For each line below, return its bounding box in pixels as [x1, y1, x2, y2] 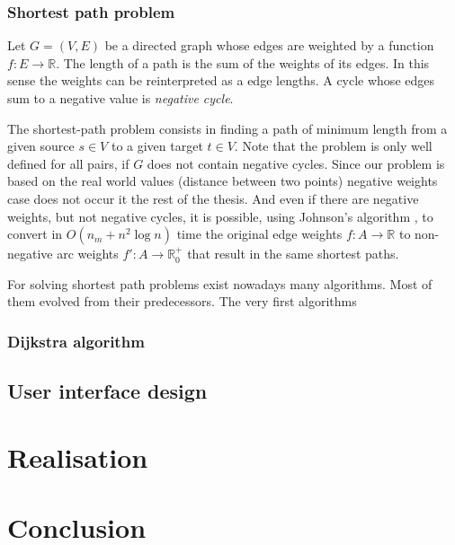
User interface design [7, 377, 208, 405]
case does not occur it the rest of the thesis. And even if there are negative [7, 189, 419, 207]
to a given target [111, 136, 203, 155]
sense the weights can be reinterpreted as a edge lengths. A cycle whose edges [7, 71, 434, 90]
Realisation [7, 438, 148, 475]
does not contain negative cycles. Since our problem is [147, 154, 445, 172]
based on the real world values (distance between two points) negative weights [7, 171, 438, 190]
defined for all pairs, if [7, 154, 129, 172]
